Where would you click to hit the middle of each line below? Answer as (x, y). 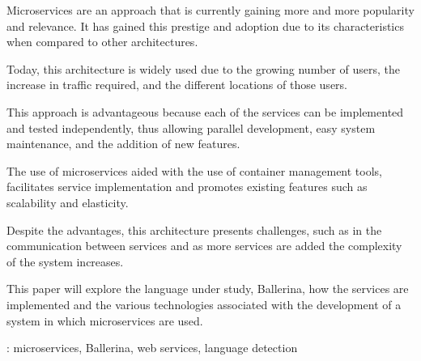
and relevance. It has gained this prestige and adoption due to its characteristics (205, 25)
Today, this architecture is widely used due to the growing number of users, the (203, 68)
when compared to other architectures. (102, 42)
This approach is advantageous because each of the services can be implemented (205, 111)
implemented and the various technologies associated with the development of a (204, 304)
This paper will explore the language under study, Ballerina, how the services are (208, 289)
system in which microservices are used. (105, 320)
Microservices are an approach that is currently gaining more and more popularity (210, 10)
